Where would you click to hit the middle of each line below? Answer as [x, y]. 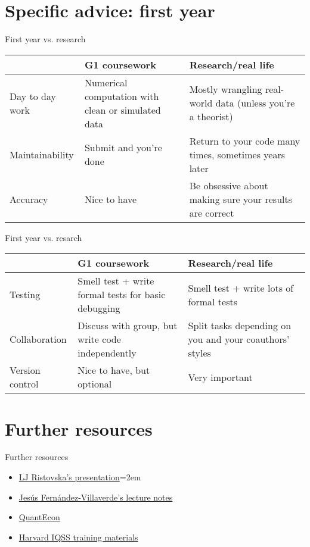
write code [99, 339]
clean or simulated [123, 110]
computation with [122, 96]
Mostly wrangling [226, 89]
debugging [99, 308]
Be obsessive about [229, 185]
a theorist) [211, 117]
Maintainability [42, 154]
